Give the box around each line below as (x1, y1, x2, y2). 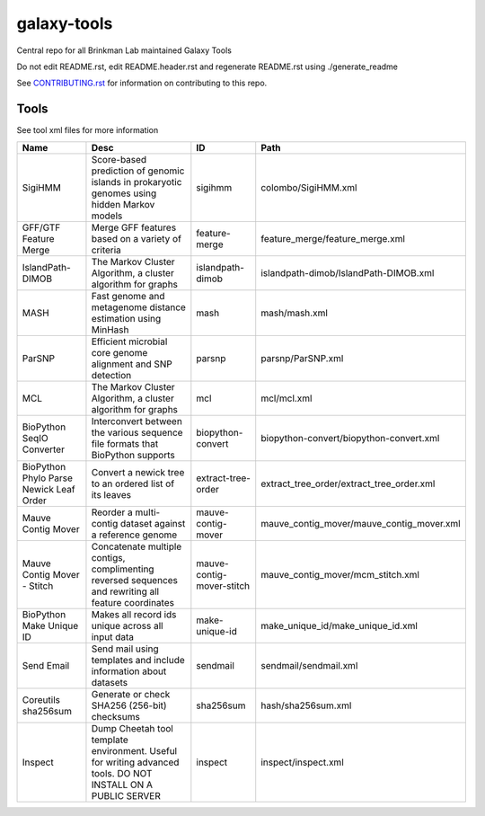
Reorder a (91, 506, 134, 519)
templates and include (91, 653, 186, 666)
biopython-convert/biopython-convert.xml (260, 431, 440, 444)
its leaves (91, 488, 132, 501)
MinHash (91, 324, 129, 336)
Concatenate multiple (91, 540, 182, 553)
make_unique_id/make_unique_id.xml (260, 619, 418, 632)
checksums (91, 710, 141, 723)
